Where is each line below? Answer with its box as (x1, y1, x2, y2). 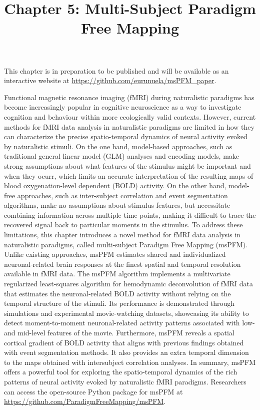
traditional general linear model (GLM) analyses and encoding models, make (4, 151, 239, 161)
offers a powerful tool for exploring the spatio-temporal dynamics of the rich (4, 366, 237, 377)
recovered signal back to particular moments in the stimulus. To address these (4, 219, 243, 230)
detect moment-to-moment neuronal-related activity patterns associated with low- (4, 317, 255, 328)
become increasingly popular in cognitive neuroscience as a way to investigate (4, 102, 241, 112)
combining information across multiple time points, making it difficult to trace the (4, 209, 256, 220)
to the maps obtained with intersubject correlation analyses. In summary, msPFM (4, 356, 256, 367)
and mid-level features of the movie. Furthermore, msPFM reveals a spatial (4, 327, 234, 337)
